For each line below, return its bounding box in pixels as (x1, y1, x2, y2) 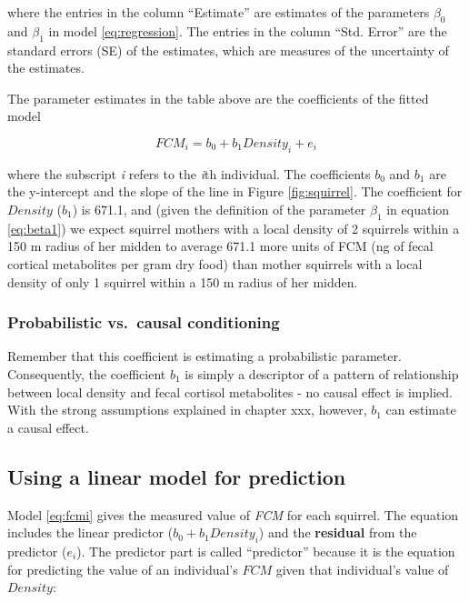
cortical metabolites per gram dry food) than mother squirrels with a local (7, 254, 423, 273)
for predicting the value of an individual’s (7, 559, 238, 578)
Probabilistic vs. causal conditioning (7, 311, 280, 334)
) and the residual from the (258, 523, 417, 542)
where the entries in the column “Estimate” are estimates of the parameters (7, 3, 430, 21)
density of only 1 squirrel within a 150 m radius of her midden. (7, 272, 358, 291)
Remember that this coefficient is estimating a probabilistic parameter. (7, 346, 402, 366)
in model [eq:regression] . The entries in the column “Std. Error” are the (48, 21, 447, 40)
